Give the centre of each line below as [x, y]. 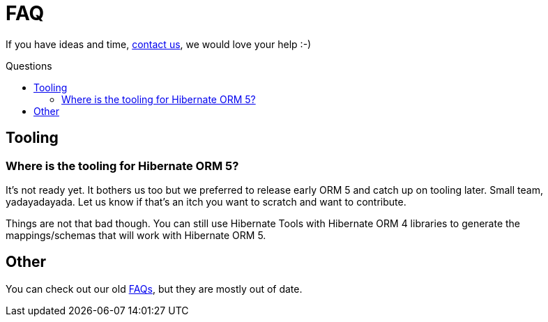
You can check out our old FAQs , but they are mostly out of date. [154, 289]
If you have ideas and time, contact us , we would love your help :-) [159, 44]
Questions [29, 66]
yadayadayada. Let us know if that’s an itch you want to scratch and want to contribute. [206, 201]
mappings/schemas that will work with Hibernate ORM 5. [136, 235]
